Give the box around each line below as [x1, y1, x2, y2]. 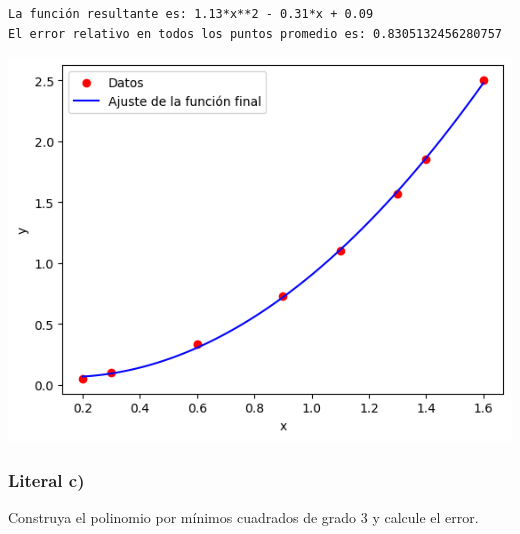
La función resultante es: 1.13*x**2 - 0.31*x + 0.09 [8, 7, 374, 21]
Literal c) [8, 467, 85, 492]
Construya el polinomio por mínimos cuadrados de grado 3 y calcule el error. [8, 507, 479, 527]
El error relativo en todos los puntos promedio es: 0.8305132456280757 [8, 26, 502, 41]
